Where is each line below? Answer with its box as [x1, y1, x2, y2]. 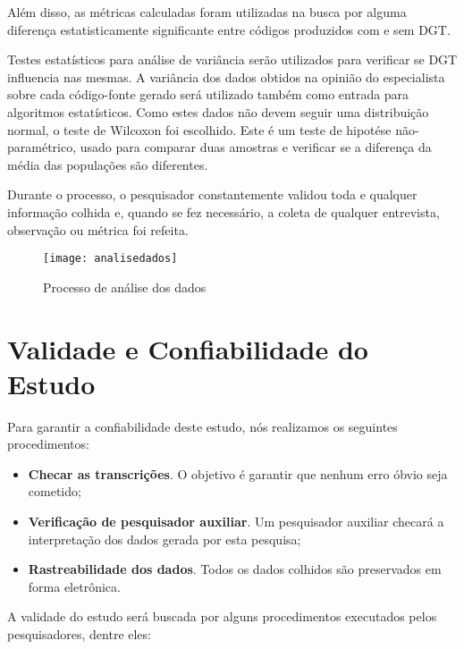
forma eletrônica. [28, 577, 121, 595]
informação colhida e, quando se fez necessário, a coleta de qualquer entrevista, [7, 202, 440, 221]
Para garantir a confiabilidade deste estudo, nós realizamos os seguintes [7, 417, 398, 435]
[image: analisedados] [43, 252, 178, 265]
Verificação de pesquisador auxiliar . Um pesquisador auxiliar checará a [28, 512, 444, 531]
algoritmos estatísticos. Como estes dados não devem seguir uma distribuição [7, 102, 429, 121]
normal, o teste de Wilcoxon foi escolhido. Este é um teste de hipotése [7, 120, 392, 139]
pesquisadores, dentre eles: [7, 625, 151, 644]
